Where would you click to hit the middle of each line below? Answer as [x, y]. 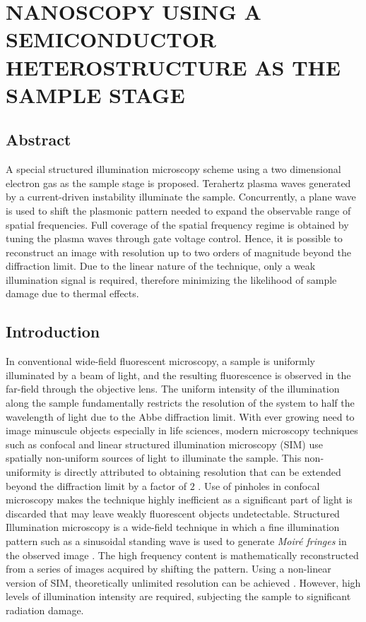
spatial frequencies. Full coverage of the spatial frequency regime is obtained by [177, 224]
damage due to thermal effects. [72, 293]
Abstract [39, 139]
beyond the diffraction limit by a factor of [96, 485]
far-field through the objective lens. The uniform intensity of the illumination [173, 389]
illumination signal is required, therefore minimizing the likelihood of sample [171, 279]
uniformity [29, 472]
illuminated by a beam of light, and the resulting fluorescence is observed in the [178, 375]
